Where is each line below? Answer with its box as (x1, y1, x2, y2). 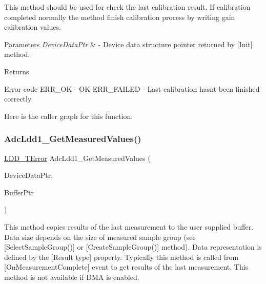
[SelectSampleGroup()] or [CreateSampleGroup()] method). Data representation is (4, 241, 262, 252)
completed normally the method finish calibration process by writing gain (4, 11, 235, 22)
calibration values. (4, 22, 61, 32)
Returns (4, 66, 29, 76)
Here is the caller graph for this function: (4, 110, 133, 121)
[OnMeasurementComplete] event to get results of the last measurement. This (4, 261, 249, 272)
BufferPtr (4, 187, 34, 197)
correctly (4, 93, 32, 104)
